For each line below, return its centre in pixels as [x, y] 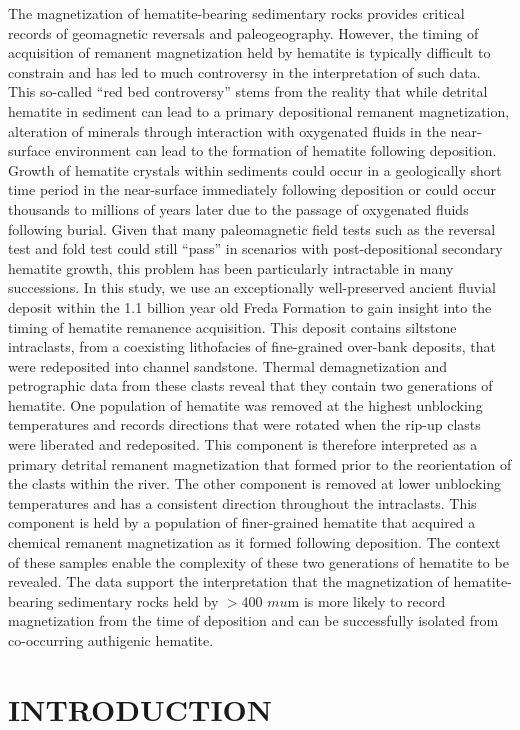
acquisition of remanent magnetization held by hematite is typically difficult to [249, 52]
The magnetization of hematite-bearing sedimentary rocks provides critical [236, 13]
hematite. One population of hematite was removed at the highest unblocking [245, 404]
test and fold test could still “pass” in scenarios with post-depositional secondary [255, 248]
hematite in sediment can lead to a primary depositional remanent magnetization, [259, 110]
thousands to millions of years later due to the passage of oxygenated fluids [238, 208]
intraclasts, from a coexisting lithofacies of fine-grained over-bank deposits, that [252, 346]
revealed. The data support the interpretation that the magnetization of [228, 581]
